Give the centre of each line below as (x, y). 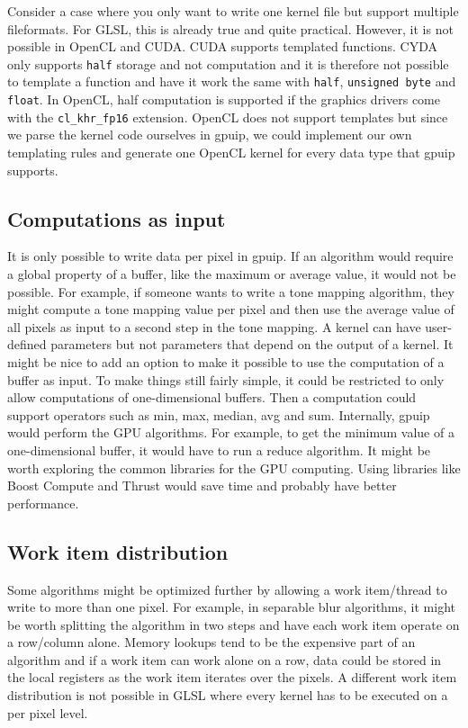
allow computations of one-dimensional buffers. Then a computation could (212, 397)
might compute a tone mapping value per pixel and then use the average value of (231, 309)
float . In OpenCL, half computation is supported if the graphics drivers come (224, 99)
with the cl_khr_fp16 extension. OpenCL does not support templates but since (228, 117)
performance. (43, 503)
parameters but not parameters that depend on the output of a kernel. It (252, 344)
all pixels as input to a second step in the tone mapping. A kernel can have (214, 326)
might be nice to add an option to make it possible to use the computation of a (226, 361)
